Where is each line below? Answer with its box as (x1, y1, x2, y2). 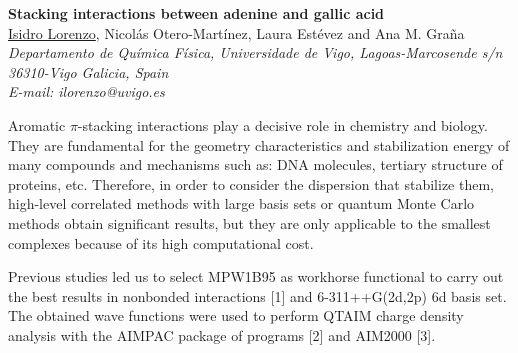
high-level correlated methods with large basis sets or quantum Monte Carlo (8, 193, 475, 214)
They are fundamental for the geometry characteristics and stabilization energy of (8, 134, 510, 155)
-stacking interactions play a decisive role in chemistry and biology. (77, 114, 488, 135)
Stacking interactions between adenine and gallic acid (8, 3, 385, 23)
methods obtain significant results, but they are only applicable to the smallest (8, 212, 491, 233)
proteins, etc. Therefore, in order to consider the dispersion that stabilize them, (8, 173, 494, 194)
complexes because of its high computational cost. (8, 232, 314, 253)
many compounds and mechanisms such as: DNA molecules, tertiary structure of (8, 154, 503, 175)
